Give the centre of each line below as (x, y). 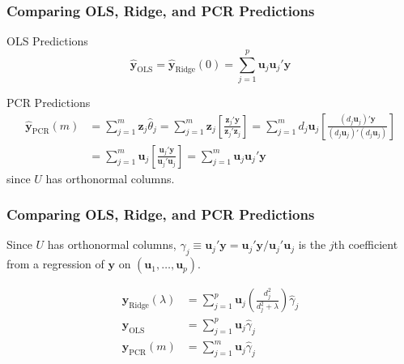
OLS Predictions (47, 41)
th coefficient (366, 244)
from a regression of (55, 264)
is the (312, 244)
